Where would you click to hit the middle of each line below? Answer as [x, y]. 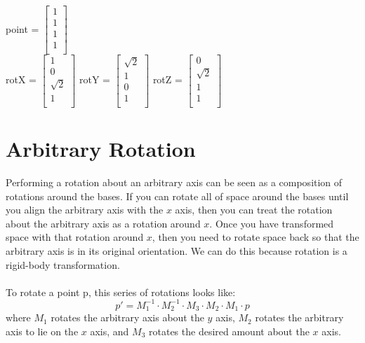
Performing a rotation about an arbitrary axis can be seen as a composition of [174, 182]
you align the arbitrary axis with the [85, 210]
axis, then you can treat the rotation [254, 210]
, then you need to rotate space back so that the [255, 237]
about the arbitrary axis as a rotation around [103, 223]
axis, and [109, 331]
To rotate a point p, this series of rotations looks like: [121, 292]
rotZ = [167, 79]
